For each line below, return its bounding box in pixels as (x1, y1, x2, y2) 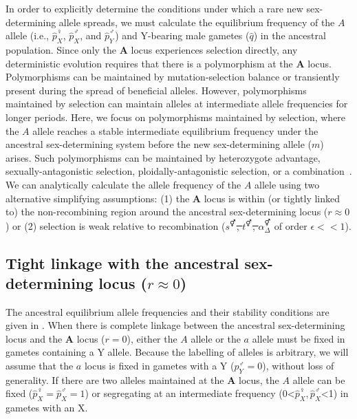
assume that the (6, 358, 74, 373)
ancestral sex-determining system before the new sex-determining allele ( (6, 137, 312, 151)
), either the (127, 331, 177, 345)
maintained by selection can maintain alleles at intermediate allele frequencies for (6, 96, 348, 111)
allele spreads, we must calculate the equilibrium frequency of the (58, 14, 335, 29)
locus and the (6, 331, 63, 345)
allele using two (255, 177, 320, 191)
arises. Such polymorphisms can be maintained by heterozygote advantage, (6, 150, 321, 164)
